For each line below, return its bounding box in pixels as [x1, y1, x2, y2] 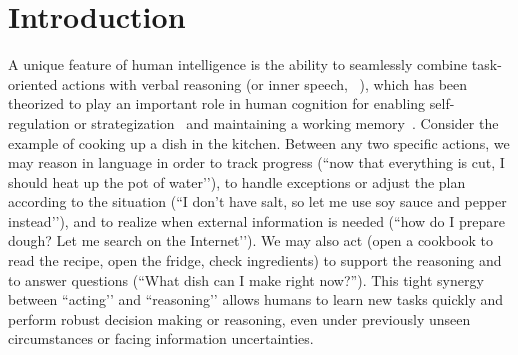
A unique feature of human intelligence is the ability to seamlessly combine [8, 54, 468, 75]
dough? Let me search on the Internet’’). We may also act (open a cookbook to [8, 230, 493, 251]
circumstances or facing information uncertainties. [8, 328, 314, 349]
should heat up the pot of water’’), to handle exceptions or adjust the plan [8, 171, 466, 192]
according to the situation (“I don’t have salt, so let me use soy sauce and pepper [8, 191, 507, 212]
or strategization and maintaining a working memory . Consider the [74, 112, 499, 133]
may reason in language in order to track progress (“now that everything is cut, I [8, 152, 505, 173]
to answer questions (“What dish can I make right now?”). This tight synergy [8, 269, 484, 290]
